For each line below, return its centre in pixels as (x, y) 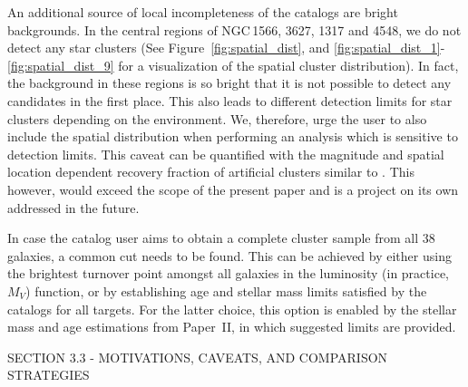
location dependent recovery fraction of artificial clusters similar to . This (211, 172)
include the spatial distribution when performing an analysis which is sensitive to (233, 136)
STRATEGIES (49, 375)
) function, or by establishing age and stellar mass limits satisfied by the (226, 290)
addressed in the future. (73, 207)
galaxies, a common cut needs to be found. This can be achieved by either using (229, 255)
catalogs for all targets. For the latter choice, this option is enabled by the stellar (232, 309)
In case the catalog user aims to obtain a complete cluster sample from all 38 (221, 238)
